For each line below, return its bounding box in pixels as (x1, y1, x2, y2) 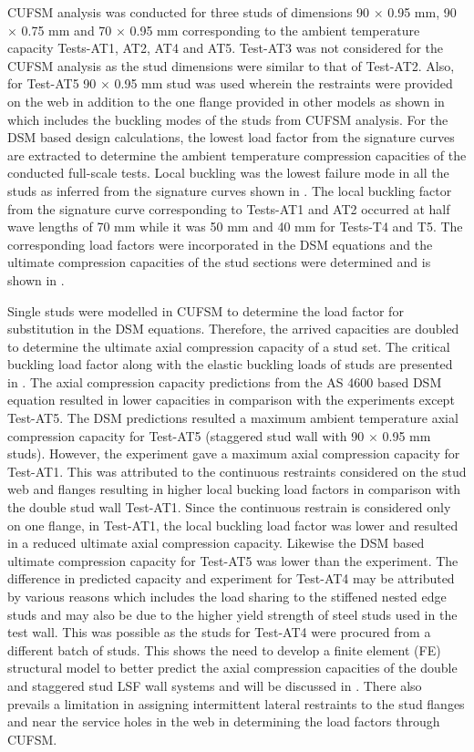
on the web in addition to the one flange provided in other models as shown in (7, 91, 445, 110)
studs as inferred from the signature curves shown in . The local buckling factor (7, 180, 452, 200)
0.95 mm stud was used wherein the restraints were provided (114, 74, 453, 93)
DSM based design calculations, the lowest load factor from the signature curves (7, 128, 455, 147)
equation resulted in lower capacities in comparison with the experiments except (7, 390, 455, 409)
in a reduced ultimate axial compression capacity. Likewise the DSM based (7, 533, 425, 552)
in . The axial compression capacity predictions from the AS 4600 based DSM (7, 372, 442, 391)
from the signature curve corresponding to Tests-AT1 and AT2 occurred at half (7, 199, 450, 218)
